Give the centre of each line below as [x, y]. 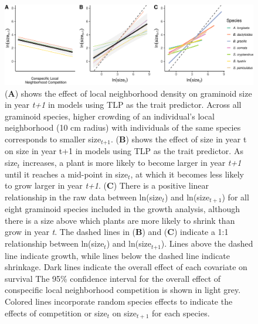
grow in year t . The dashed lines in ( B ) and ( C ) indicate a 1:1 [117, 232]
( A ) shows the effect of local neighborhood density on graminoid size [128, 93]
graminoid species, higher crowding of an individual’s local [110, 116]
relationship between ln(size [55, 243]
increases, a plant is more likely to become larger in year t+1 [132, 163]
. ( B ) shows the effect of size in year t [179, 139]
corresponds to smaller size [53, 139]
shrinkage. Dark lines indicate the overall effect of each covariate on [126, 267]
